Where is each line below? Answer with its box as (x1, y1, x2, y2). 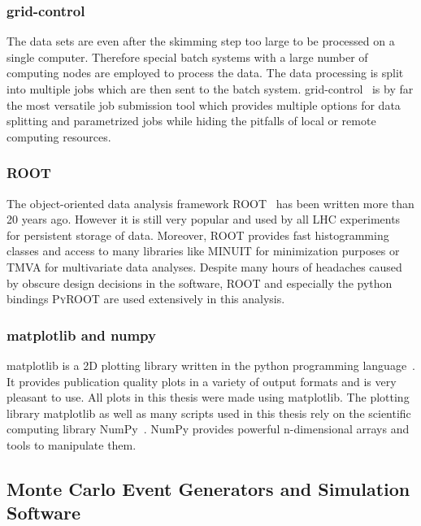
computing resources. (7, 128, 111, 145)
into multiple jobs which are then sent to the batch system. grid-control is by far (7, 80, 414, 97)
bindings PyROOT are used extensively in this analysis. (7, 290, 285, 307)
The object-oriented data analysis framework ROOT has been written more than (7, 194, 414, 211)
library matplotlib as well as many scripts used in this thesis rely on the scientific (7, 404, 411, 421)
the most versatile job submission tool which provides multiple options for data (7, 96, 401, 113)
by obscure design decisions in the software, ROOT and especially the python (7, 274, 393, 291)
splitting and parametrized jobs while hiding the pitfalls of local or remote (7, 112, 376, 129)
